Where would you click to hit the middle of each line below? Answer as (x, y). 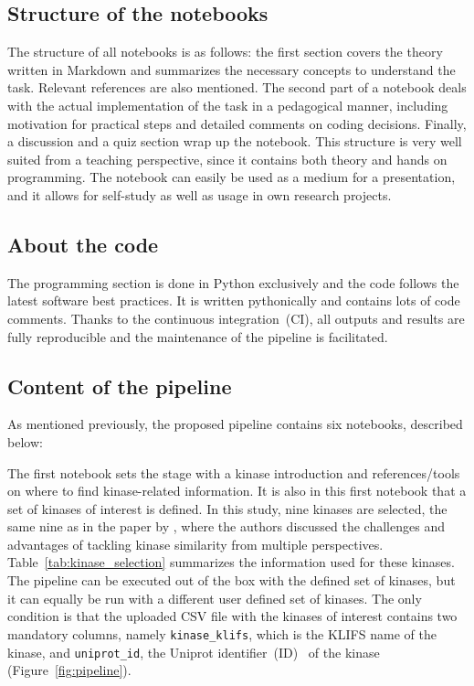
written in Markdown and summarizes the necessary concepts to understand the (232, 69)
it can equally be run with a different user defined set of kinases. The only (215, 598)
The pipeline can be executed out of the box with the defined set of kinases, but (232, 580)
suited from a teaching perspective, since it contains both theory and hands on (227, 159)
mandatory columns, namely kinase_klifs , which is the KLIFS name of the (222, 633)
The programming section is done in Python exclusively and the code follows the (233, 282)
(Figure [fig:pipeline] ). (69, 670)
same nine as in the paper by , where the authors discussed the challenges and (226, 526)
